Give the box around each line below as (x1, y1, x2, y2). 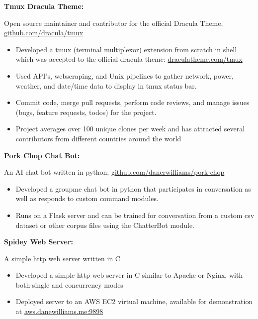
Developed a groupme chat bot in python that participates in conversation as (15, 183, 251, 194)
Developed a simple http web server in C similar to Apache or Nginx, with (15, 270, 243, 280)
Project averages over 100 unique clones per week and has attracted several (15, 123, 245, 134)
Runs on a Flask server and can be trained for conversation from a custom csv (15, 210, 255, 220)
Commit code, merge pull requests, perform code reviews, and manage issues (15, 97, 250, 107)
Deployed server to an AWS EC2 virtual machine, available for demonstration (15, 296, 253, 307)
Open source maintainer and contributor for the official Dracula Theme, (4, 17, 223, 28)
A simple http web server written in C (4, 253, 120, 263)
